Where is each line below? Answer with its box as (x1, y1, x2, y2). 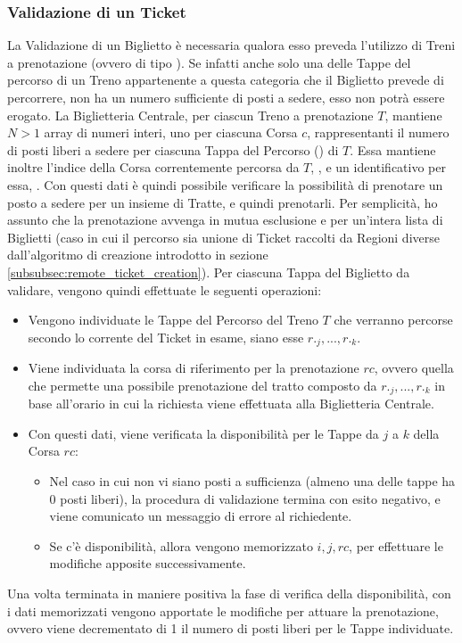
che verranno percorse (334, 310, 453, 329)
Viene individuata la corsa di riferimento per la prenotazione (28, 359, 359, 377)
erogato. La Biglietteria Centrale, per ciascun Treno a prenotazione (7, 105, 374, 124)
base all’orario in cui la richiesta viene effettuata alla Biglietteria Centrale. (28, 394, 434, 413)
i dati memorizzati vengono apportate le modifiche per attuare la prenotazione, (7, 601, 439, 620)
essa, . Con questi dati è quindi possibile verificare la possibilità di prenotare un (7, 175, 443, 194)
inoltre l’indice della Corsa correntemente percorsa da (7, 158, 300, 177)
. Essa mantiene (350, 140, 436, 159)
